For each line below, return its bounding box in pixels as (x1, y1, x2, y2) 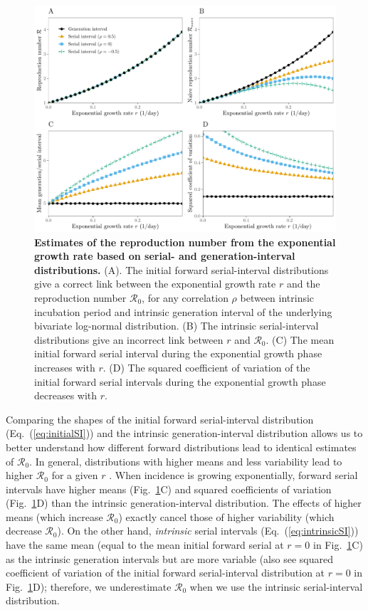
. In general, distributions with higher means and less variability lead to (29, 453, 342, 468)
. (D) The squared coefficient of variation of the (102, 359, 310, 374)
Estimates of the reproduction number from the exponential (34, 234, 336, 249)
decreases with (34, 388, 98, 403)
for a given (51, 468, 98, 483)
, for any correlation (142, 290, 228, 305)
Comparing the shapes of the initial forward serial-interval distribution (6, 411, 314, 426)
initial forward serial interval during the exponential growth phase (34, 346, 322, 361)
